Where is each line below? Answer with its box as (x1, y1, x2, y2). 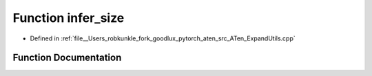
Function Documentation (12, 52, 122, 64)
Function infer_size (12, 10, 125, 25)
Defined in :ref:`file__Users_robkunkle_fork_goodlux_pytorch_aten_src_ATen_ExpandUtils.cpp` (30, 34, 296, 42)
